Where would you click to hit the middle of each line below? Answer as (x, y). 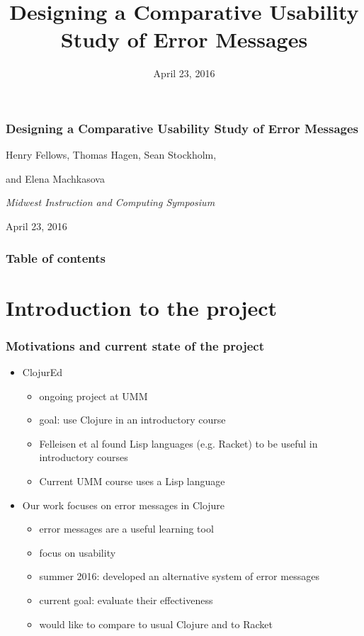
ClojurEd (42, 372)
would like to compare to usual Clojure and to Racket (156, 624)
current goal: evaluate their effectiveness (126, 600)
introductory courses (84, 457)
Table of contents (56, 257)
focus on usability (78, 552)
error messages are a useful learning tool (126, 529)
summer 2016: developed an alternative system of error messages (179, 576)
